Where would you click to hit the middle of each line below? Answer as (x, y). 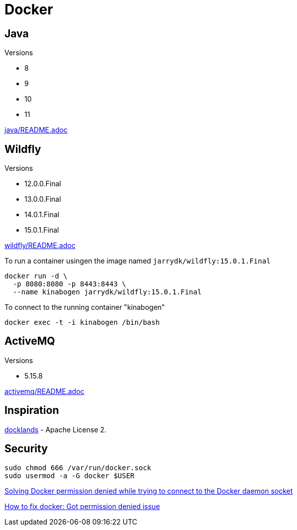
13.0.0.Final (43, 199)
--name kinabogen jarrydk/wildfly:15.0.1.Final (107, 292)
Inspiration (32, 410)
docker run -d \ (36, 276)
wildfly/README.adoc (40, 246)
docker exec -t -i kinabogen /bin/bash (82, 323)
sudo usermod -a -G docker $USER (70, 475)
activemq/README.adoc (45, 391)
